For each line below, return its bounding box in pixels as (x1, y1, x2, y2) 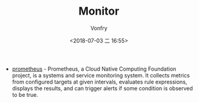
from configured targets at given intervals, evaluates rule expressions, (12, 78, 187, 85)
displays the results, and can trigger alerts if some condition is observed (12, 84, 193, 92)
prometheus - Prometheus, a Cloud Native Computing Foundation (12, 65, 177, 73)
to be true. (12, 91, 38, 98)
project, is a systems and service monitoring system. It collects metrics (12, 71, 190, 79)
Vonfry (90, 24, 108, 32)
